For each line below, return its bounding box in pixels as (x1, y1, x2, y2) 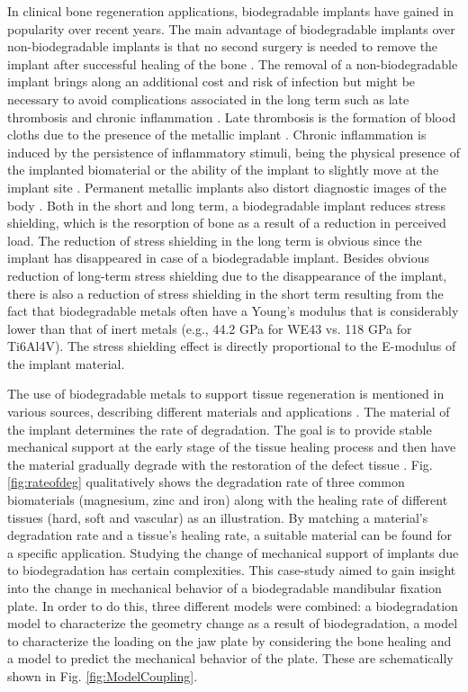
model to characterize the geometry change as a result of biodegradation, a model (7, 614, 458, 633)
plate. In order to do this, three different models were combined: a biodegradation (7, 596, 458, 615)
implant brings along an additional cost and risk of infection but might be (7, 72, 416, 91)
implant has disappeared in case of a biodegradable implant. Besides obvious (7, 248, 429, 267)
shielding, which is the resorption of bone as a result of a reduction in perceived (7, 213, 446, 232)
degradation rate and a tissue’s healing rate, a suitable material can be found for (7, 526, 453, 544)
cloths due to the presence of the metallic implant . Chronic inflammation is (7, 125, 427, 144)
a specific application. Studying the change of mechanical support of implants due (7, 543, 459, 562)
